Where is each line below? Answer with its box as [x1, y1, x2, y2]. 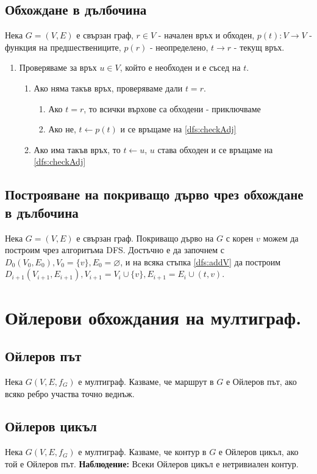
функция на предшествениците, [5, 40, 121, 53]
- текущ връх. [233, 40, 285, 53]
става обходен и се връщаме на [157, 143, 273, 156]
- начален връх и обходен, [158, 29, 255, 41]
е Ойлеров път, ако [226, 375, 297, 387]
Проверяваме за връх [19, 61, 97, 74]
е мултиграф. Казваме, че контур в [78, 445, 207, 458]
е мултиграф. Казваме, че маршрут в [78, 375, 214, 387]
